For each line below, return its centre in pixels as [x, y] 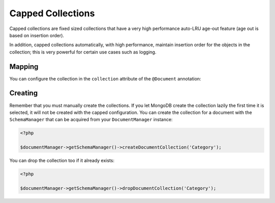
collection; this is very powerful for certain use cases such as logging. [83, 52]
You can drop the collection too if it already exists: [62, 161]
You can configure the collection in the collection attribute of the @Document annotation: [105, 78]
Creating [24, 93]
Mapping [24, 66]
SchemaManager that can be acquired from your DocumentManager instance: [91, 120]
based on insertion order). [37, 35]
